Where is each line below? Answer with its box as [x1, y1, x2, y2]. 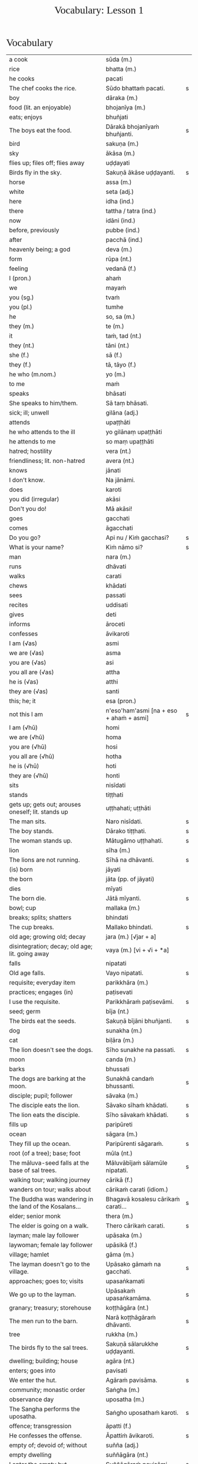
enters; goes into [9, 1366, 56, 1375]
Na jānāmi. [105, 476, 136, 484]
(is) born [9, 866, 34, 873]
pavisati [105, 1366, 128, 1375]
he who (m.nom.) [9, 370, 57, 378]
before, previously [9, 226, 60, 234]
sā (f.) [105, 351, 123, 359]
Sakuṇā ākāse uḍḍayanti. [105, 169, 176, 176]
